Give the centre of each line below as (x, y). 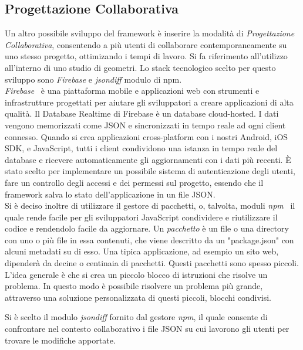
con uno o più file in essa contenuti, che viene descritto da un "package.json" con (149, 239)
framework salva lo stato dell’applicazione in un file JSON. (110, 194)
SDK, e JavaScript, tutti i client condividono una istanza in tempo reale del (141, 148)
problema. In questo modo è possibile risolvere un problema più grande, (134, 286)
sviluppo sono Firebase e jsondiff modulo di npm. (93, 79)
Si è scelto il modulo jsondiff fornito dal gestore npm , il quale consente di (136, 317)
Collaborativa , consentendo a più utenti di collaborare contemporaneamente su (146, 44)
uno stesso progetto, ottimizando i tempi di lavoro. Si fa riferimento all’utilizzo (146, 56)
